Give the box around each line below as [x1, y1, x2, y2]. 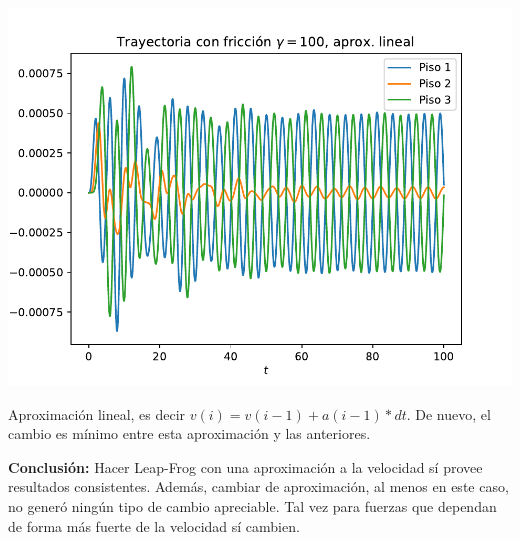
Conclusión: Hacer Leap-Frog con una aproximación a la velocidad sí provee [8, 456, 483, 477]
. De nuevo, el [406, 403, 491, 424]
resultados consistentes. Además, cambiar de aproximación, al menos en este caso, [8, 476, 509, 497]
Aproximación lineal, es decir [8, 403, 186, 424]
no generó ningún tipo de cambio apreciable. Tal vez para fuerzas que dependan [8, 495, 497, 516]
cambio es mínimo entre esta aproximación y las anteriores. [8, 423, 371, 444]
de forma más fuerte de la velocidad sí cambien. [8, 515, 300, 536]
